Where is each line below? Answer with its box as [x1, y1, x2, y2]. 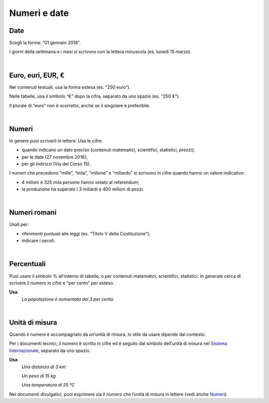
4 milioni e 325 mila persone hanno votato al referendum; [21, 179, 139, 185]
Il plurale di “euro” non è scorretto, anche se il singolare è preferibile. [9, 102, 150, 108]
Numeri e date [9, 7, 69, 18]
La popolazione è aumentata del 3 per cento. [21, 296, 115, 302]
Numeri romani [9, 208, 57, 217]
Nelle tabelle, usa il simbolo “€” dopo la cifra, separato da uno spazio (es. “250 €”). [9, 93, 180, 99]
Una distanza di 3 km [21, 364, 66, 370]
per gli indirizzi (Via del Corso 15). [21, 161, 91, 167]
